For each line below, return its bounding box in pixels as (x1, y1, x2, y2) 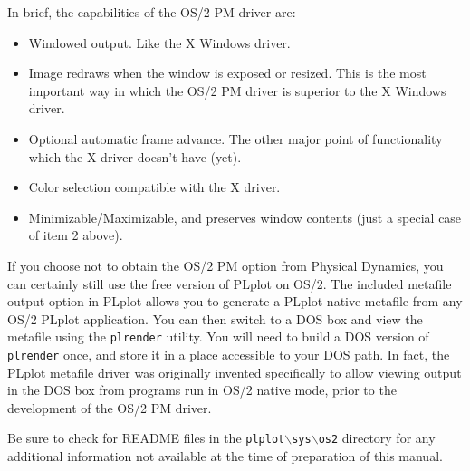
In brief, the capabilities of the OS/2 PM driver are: (7, 3, 296, 21)
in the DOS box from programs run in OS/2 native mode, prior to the (7, 380, 397, 399)
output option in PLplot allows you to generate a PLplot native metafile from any (7, 292, 463, 311)
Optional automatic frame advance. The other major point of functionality (28, 129, 443, 148)
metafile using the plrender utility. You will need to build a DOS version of (7, 327, 429, 346)
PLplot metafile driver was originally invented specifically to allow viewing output (7, 362, 462, 381)
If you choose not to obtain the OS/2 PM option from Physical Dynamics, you (7, 255, 444, 274)
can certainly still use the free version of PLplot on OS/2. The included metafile (7, 274, 452, 293)
